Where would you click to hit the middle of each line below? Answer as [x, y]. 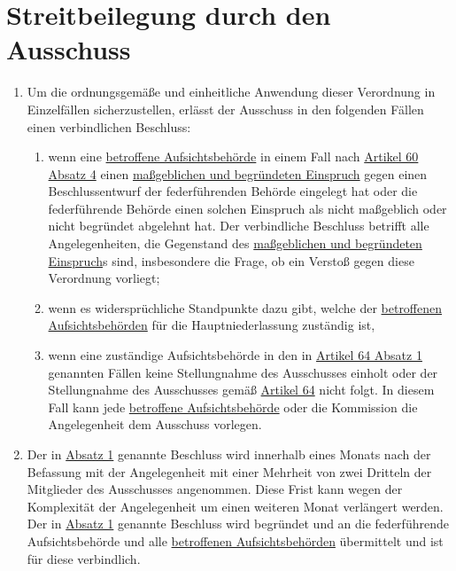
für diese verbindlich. [84, 558]
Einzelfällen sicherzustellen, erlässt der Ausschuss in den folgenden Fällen [225, 109]
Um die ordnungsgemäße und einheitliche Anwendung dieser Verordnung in [231, 92]
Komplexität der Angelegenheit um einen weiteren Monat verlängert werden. [235, 506]
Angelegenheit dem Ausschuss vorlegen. [155, 424]
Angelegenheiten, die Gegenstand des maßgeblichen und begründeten [235, 243]
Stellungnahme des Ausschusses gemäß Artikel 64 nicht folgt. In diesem [241, 390]
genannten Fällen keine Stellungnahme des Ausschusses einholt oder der [243, 372]
